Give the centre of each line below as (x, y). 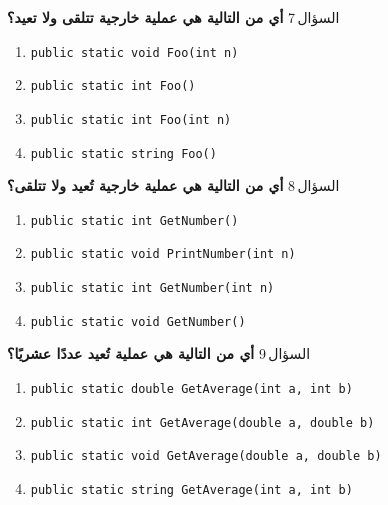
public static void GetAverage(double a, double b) (206, 456)
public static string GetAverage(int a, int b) (191, 490)
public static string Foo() (123, 153)
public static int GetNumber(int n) (152, 288)
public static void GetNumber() (138, 321)
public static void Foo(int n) (134, 52)
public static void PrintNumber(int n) (163, 254)
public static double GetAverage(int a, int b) (191, 389)
